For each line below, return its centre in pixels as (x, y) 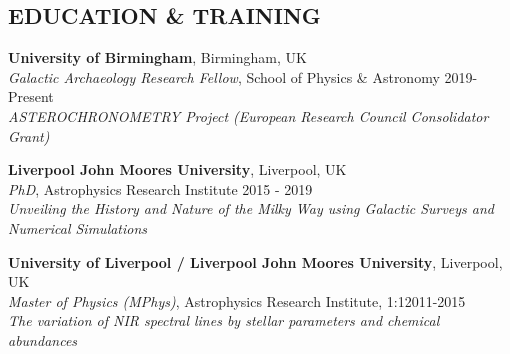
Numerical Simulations (78, 227)
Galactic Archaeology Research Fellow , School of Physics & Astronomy (224, 76)
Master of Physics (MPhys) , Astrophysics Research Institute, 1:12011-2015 (237, 300)
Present (31, 96)
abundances (43, 339)
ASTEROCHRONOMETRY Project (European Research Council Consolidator (248, 115)
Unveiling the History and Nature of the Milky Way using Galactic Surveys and (251, 208)
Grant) (29, 135)
